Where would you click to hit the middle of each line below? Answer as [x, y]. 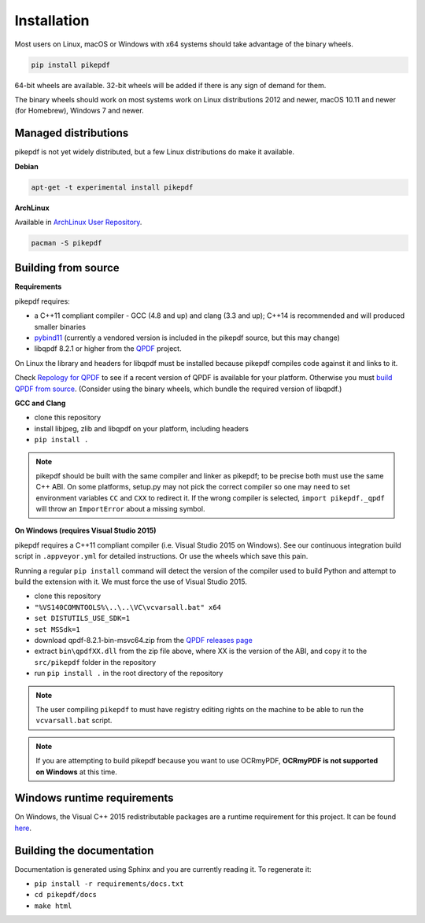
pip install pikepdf [70, 65]
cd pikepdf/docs [66, 895]
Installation [52, 20]
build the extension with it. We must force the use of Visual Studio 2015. [131, 581]
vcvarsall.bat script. [74, 721]
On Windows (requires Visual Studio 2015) [85, 530]
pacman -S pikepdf [67, 243]
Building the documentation [84, 850]
